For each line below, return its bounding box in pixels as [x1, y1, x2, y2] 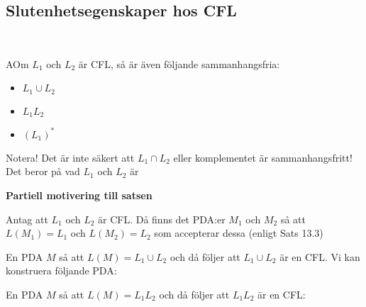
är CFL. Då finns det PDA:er [98, 211, 226, 226]
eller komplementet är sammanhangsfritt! [173, 150, 353, 164]
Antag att [6, 211, 48, 226]
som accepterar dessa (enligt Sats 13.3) [154, 225, 323, 240]
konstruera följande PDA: [6, 263, 117, 278]
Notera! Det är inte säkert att [6, 150, 135, 164]
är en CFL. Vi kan [279, 249, 360, 264]
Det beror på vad [6, 164, 80, 179]
